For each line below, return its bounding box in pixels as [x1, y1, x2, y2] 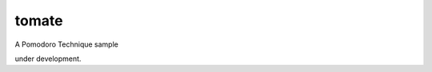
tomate [14, 12, 63, 29]
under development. [14, 54, 82, 63]
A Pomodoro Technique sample [14, 40, 119, 49]
